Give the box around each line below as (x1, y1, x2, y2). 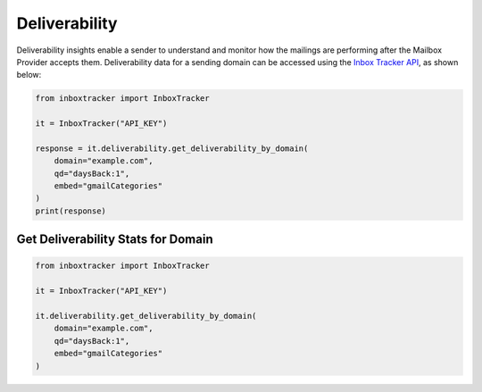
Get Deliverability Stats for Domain (16, 232, 213, 247)
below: (16, 70, 42, 80)
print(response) (35, 205, 107, 216)
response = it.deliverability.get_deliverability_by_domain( (35, 143, 309, 154)
